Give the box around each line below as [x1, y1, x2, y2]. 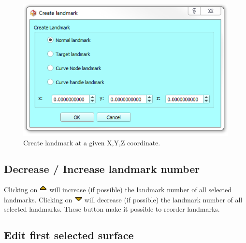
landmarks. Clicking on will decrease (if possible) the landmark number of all [4, 194, 243, 204]
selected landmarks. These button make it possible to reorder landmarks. [4, 204, 220, 214]
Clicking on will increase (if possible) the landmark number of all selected [4, 184, 232, 194]
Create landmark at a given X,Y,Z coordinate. [23, 138, 160, 148]
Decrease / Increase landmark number [4, 161, 200, 176]
